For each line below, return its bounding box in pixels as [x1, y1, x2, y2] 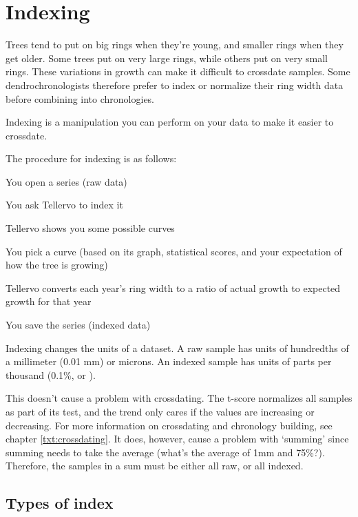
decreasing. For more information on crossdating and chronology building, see [6, 418, 333, 432]
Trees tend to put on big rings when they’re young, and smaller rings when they [6, 37, 344, 52]
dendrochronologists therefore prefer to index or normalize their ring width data [6, 77, 344, 92]
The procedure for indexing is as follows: [6, 151, 177, 166]
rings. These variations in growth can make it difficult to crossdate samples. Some [6, 64, 350, 79]
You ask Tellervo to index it [6, 197, 123, 212]
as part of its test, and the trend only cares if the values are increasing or [6, 404, 315, 418]
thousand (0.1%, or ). [6, 367, 96, 382]
